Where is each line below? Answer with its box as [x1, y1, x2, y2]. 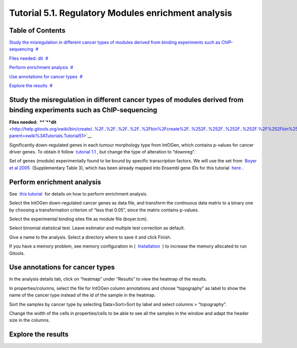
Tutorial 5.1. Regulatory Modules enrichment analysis [9, 7, 232, 18]
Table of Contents [9, 26, 66, 35]
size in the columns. [9, 317, 50, 323]
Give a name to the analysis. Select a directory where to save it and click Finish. [9, 234, 172, 240]
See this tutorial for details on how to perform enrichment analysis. [9, 191, 148, 197]
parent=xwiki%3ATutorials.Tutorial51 [9, 133, 84, 139]
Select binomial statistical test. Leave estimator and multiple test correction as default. [9, 225, 185, 231]
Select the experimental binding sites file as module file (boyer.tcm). [9, 216, 148, 222]
